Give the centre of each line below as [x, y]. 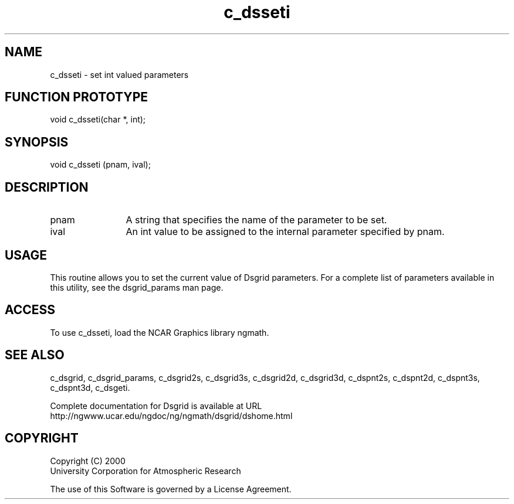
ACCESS [30, 310]
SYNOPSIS [37, 142]
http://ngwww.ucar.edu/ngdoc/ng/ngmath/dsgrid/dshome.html [171, 416]
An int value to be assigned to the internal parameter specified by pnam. [285, 232]
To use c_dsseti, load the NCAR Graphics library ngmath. [160, 332]
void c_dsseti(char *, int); [98, 120]
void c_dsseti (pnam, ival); [100, 165]
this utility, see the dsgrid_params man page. [137, 287]
